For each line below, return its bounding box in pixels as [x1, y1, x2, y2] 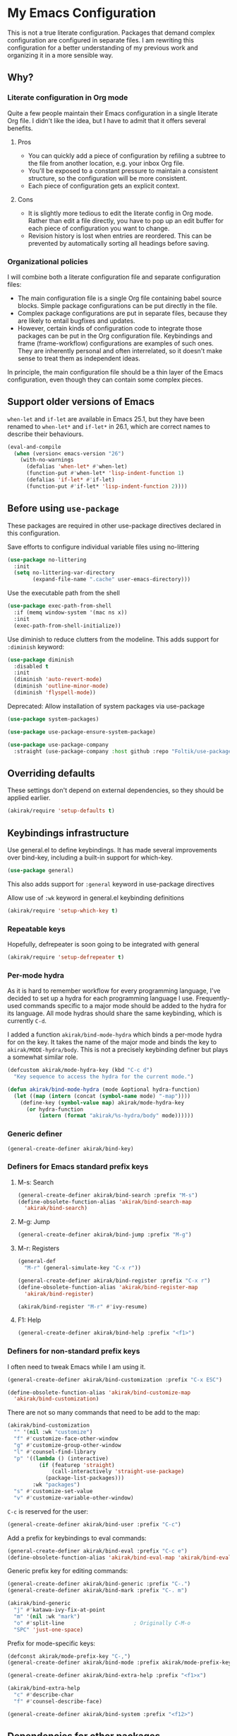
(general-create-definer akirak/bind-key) [7, 1145, 134, 1152]
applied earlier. [7, 794, 51, 802]
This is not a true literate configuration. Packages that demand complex [7, 28, 215, 37]
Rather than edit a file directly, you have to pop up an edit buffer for [28, 216, 224, 224]
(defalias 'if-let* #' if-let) [25, 476, 115, 484]
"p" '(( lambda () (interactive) [13, 1455, 109, 1462]
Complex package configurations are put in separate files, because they [17, 309, 228, 317]
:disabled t [13, 663, 49, 670]
